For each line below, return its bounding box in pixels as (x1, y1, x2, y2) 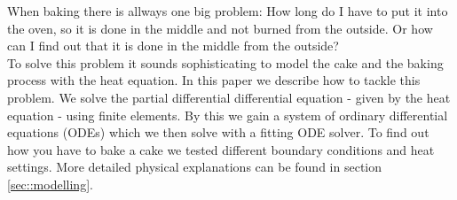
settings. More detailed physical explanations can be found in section (7, 158, 382, 176)
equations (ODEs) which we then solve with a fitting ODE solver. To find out (7, 123, 429, 142)
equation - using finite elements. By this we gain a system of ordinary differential (7, 105, 448, 124)
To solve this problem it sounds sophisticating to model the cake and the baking (7, 53, 444, 72)
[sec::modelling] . (7, 174, 93, 193)
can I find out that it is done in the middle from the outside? (7, 36, 339, 55)
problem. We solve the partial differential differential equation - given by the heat (7, 88, 451, 106)
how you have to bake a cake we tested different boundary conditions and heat (7, 140, 435, 158)
